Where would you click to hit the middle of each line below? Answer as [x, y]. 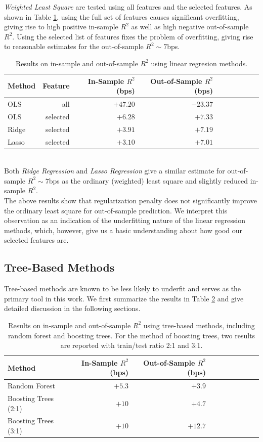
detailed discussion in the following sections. [72, 308]
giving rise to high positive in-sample [61, 27]
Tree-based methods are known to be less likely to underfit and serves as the [123, 289]
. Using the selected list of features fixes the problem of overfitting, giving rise [133, 36]
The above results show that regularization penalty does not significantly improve [130, 200]
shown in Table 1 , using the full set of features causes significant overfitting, [122, 16]
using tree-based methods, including [199, 325]
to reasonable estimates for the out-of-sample [74, 46]
